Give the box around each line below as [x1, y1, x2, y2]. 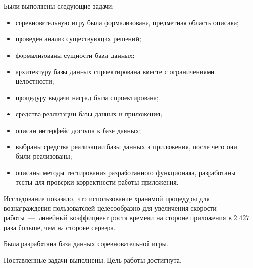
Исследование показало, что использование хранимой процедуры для [4, 193, 210, 203]
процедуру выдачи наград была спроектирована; [15, 92, 159, 102]
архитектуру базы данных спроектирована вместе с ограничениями [15, 66, 215, 77]
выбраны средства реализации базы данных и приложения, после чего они [15, 141, 237, 152]
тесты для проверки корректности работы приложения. [15, 177, 179, 187]
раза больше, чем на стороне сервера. [4, 222, 116, 232]
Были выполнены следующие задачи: [4, 1, 114, 11]
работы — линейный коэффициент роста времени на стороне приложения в [4, 212, 232, 222]
